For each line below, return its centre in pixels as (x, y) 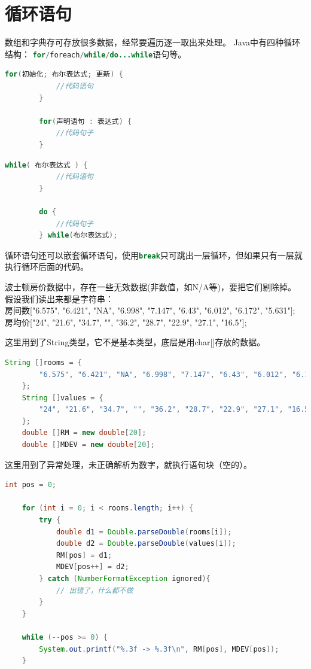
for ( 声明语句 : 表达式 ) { (86, 121)
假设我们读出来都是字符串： (59, 298)
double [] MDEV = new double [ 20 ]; (88, 445)
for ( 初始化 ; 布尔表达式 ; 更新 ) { (64, 74)
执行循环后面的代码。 (47, 267)
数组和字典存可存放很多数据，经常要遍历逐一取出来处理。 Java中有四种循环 (153, 42)
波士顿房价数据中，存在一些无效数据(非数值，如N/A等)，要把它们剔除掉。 (150, 286)
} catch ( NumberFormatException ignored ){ (125, 579)
